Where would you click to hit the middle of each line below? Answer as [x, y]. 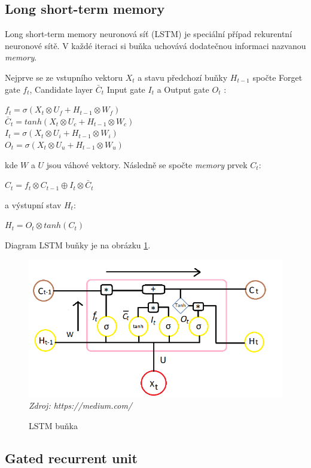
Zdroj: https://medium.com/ [81, 405]
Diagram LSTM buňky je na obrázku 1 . [78, 244]
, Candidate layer [61, 89]
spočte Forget [278, 77]
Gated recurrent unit [71, 458]
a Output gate [183, 89]
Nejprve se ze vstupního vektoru [64, 77]
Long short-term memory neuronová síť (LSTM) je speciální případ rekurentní [149, 34]
